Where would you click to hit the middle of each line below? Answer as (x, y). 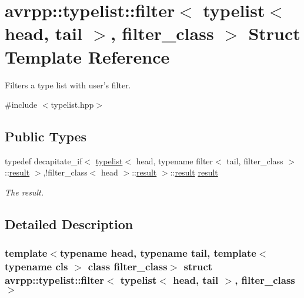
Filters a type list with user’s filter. (68, 85)
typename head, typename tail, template (158, 253)
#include (21, 105)
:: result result (194, 172)
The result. (24, 192)
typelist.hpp (72, 105)
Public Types (46, 136)
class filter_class (128, 266)
